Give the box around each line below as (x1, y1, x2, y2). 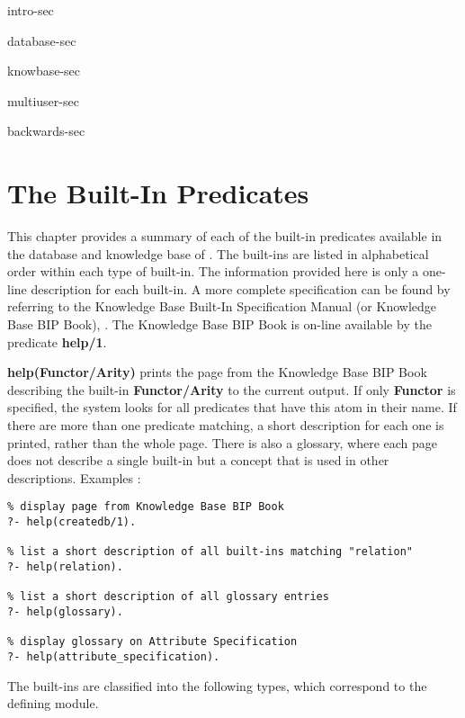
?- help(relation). (7, 561, 123, 574)
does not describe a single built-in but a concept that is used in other (7, 451, 389, 470)
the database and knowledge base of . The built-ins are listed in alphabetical (7, 244, 429, 263)
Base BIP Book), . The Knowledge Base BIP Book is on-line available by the (7, 315, 432, 334)
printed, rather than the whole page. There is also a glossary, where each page (7, 433, 438, 452)
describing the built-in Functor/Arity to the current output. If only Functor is (7, 380, 456, 399)
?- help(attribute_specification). (7, 650, 220, 663)
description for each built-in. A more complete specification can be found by (31, 279, 451, 298)
